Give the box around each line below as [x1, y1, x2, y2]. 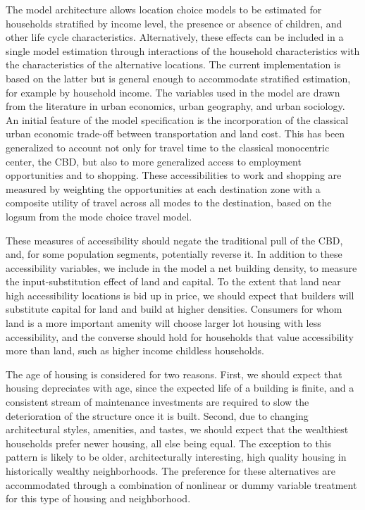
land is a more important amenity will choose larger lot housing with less [6, 316, 321, 330]
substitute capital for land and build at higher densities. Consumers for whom [6, 301, 342, 316]
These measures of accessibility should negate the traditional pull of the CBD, [6, 232, 343, 247]
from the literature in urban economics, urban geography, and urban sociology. [6, 99, 345, 113]
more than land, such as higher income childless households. [6, 343, 264, 358]
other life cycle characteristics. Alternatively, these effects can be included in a [6, 30, 344, 44]
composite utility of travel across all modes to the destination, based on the [6, 195, 332, 210]
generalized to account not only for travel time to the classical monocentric [6, 139, 330, 154]
